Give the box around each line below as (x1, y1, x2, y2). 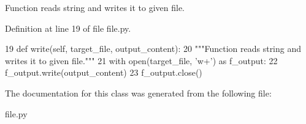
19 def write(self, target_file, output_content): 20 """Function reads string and (5, 42, 302, 55)
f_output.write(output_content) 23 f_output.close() (5, 66, 202, 79)
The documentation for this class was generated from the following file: (5, 86, 272, 99)
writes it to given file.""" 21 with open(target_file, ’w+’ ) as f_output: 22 (5, 54, 278, 67)
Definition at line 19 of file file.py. (5, 21, 131, 34)
